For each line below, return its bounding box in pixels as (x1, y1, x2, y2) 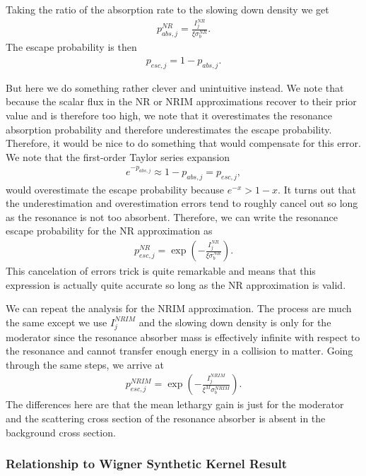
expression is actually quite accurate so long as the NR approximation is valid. (6, 277, 346, 292)
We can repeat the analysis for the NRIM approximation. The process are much (6, 301, 352, 316)
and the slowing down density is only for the (138, 314, 331, 329)
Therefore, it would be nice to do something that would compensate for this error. (6, 136, 361, 150)
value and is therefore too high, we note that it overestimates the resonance (6, 107, 333, 122)
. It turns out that (278, 182, 357, 196)
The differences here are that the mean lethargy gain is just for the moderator (6, 397, 344, 412)
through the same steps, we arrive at (6, 357, 164, 371)
